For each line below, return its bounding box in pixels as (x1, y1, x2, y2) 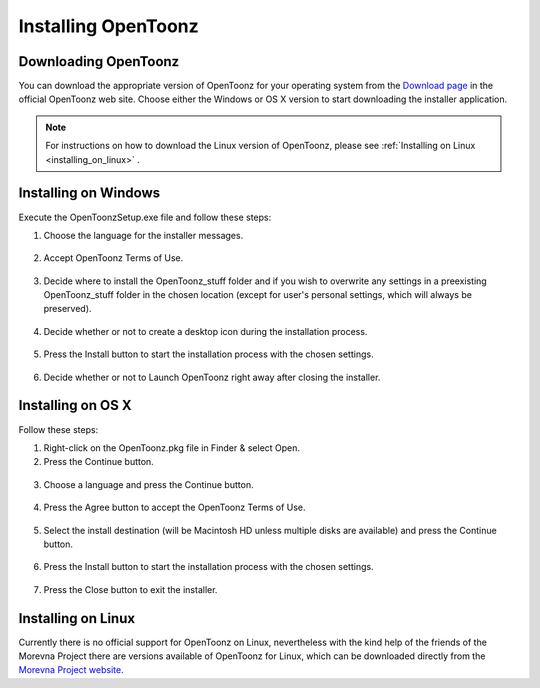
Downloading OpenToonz (18, 53, 180, 70)
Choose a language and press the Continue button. (43, 478, 254, 490)
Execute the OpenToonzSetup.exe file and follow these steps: (18, 211, 272, 223)
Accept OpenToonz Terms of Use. (43, 252, 184, 264)
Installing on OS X (18, 397, 132, 414)
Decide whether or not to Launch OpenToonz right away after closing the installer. (43, 371, 381, 383)
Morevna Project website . (18, 664, 124, 676)
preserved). (43, 303, 92, 315)
